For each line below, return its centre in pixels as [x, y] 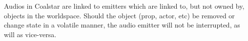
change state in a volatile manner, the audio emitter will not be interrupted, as [122, 25]
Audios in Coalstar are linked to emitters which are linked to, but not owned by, [124, 6]
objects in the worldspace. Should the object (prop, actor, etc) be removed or [119, 15]
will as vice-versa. [30, 34]
